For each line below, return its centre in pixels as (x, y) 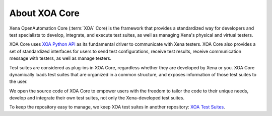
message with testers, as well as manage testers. (60, 58)
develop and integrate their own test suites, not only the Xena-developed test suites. (97, 98)
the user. (18, 82)
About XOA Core (45, 13)
